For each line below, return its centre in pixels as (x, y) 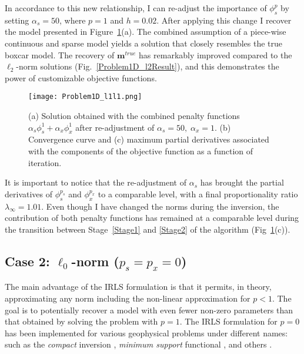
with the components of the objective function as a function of (141, 151)
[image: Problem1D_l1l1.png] (85, 97)
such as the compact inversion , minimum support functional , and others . (138, 344)
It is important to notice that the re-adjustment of (96, 182)
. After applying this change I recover (224, 20)
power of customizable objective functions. (81, 77)
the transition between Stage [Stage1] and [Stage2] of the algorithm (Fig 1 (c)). (148, 229)
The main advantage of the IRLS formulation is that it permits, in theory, (138, 287)
